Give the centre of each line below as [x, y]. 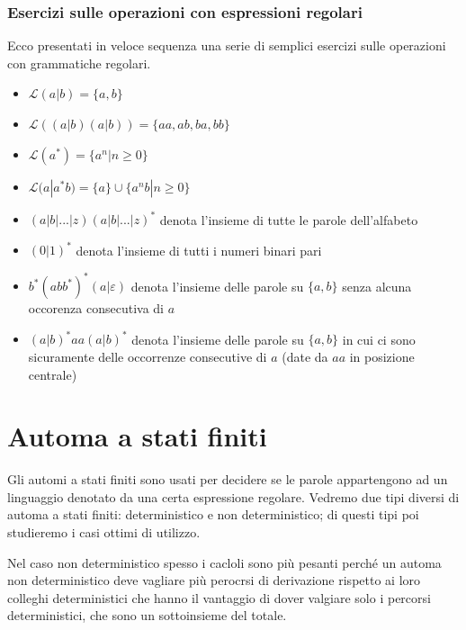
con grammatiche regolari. [79, 63]
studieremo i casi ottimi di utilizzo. [104, 532]
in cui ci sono [379, 339]
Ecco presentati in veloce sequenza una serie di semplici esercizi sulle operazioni [227, 45]
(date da [305, 356]
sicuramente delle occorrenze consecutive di [148, 356]
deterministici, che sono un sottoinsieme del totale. [147, 615]
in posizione [382, 356]
